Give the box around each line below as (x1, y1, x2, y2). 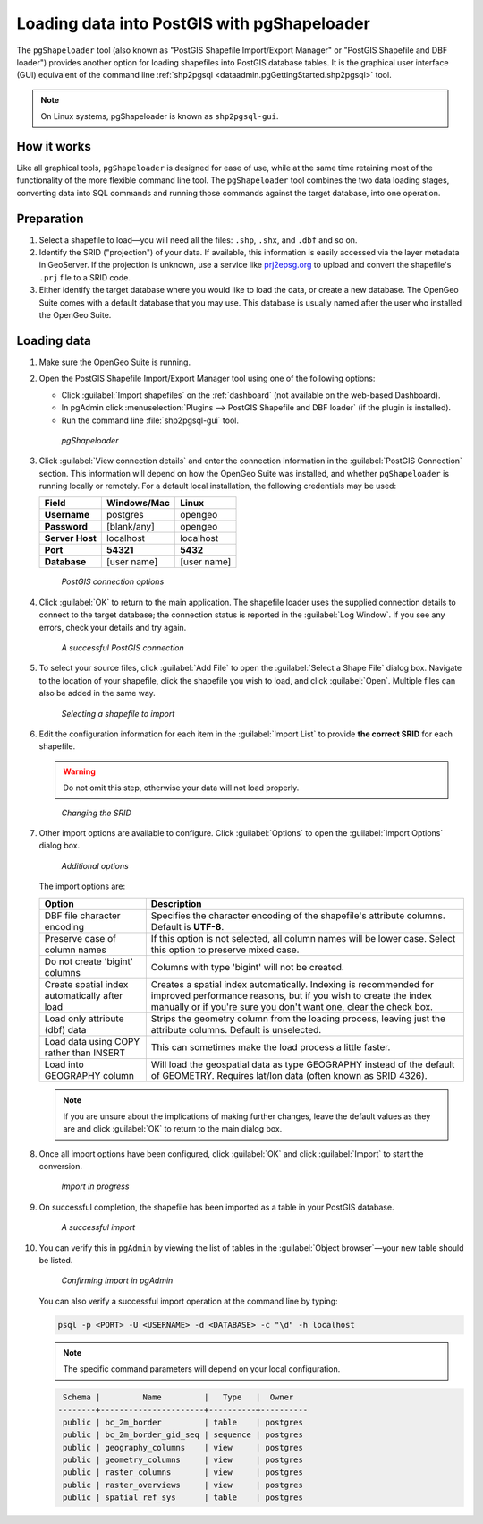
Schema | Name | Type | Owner (63, 1392, 294, 1402)
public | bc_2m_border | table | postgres (63, 1416, 303, 1427)
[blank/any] (106, 521, 156, 533)
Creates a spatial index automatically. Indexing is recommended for (150, 977, 434, 990)
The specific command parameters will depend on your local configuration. (63, 1364, 341, 1374)
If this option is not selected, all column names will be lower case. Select (150, 932, 456, 944)
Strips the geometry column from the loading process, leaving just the (150, 1012, 446, 1025)
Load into (44, 1058, 84, 1071)
